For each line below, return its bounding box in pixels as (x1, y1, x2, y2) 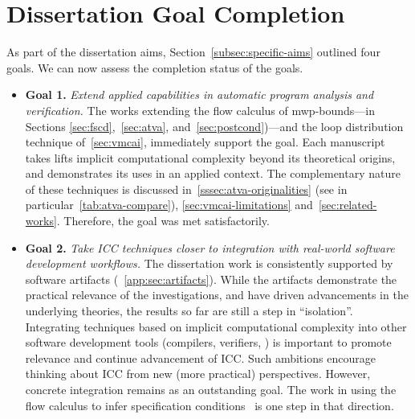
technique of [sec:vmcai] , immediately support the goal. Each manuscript (25, 134, 385, 150)
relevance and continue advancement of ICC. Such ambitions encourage (25, 349, 376, 366)
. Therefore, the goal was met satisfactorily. (56, 212, 270, 229)
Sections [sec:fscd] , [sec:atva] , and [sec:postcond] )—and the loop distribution (25, 117, 404, 134)
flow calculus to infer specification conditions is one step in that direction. (25, 396, 394, 413)
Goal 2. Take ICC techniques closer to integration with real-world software (25, 239, 395, 256)
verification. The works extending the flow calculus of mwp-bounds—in (25, 101, 376, 118)
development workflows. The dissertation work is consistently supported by (25, 255, 393, 272)
